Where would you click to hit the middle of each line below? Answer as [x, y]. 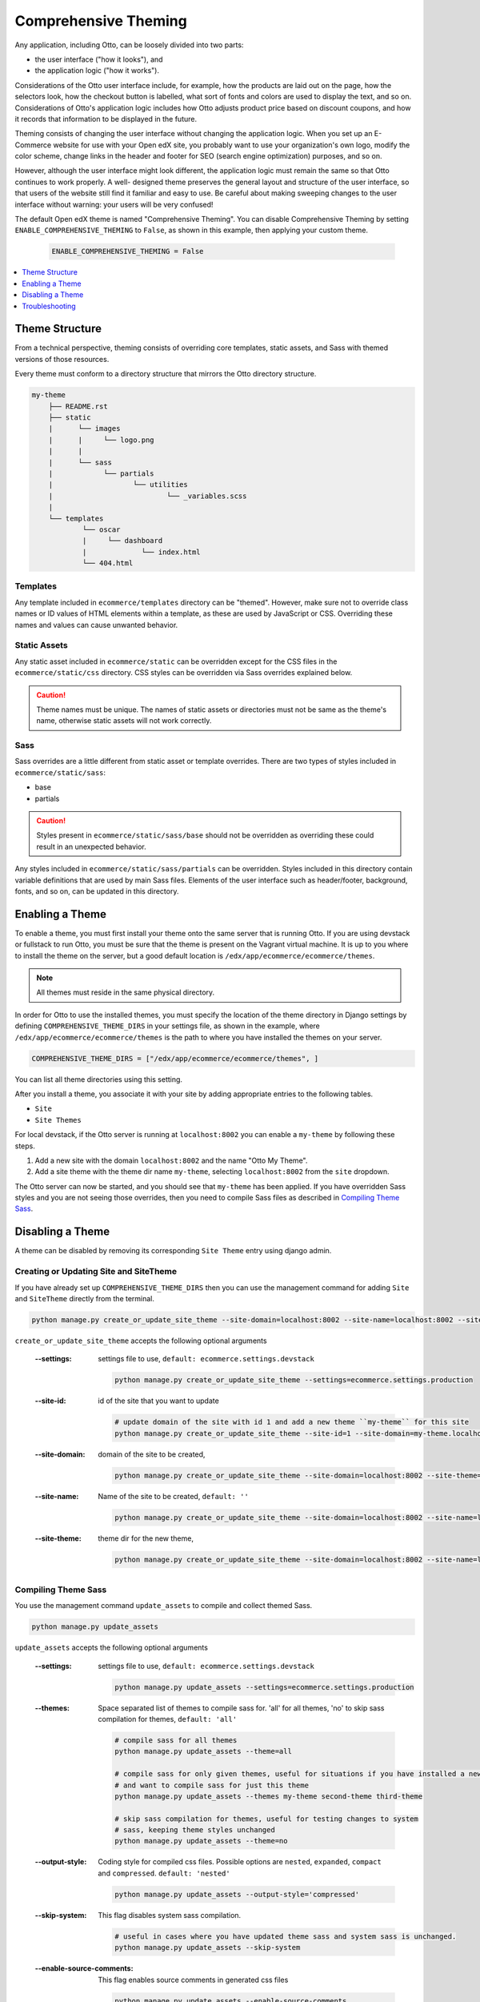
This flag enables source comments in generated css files [193, 1980]
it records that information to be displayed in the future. [106, 119]
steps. [25, 1146]
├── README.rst [78, 406]
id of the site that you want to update [158, 1401]
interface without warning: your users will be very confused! [114, 204]
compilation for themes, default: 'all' [168, 1719]
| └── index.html [141, 552]
